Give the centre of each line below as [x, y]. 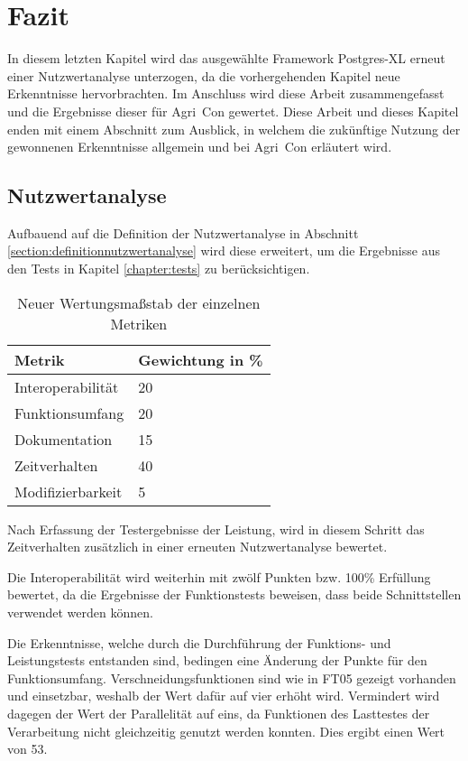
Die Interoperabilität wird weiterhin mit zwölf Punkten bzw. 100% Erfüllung [219, 576]
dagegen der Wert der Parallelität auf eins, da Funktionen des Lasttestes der [219, 714]
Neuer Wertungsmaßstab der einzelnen [139, 302]
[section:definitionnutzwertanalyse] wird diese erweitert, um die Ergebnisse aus [224, 251]
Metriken [139, 323]
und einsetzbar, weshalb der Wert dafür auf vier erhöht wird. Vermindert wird [224, 696]
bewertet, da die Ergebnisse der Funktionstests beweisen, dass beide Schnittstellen [234, 594]
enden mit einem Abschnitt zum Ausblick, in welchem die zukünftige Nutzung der [234, 129]
